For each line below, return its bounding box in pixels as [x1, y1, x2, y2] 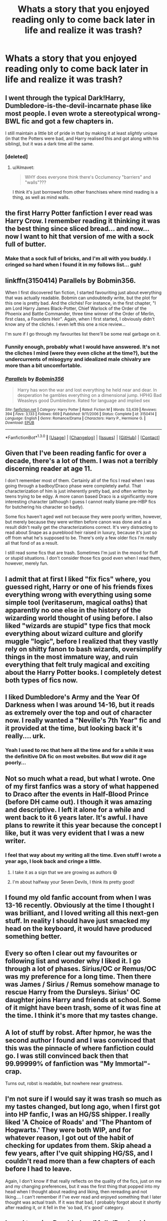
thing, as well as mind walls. [12, 194, 70, 200]
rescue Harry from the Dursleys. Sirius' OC [5, 988, 141, 996]
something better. [5, 932, 62, 941]
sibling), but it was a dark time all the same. [5, 141, 94, 146]
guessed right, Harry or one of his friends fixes [5, 583, 153, 591]
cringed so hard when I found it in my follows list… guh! [5, 261, 142, 268]
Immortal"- [115, 1059, 151, 1068]
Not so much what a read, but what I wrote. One [5, 774, 155, 783]
